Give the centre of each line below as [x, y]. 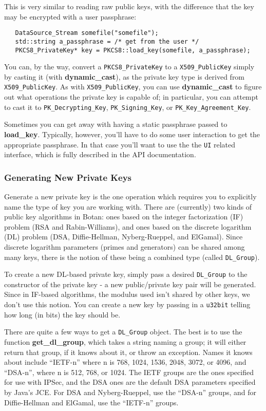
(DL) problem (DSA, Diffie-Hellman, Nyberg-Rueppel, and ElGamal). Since [123, 237]
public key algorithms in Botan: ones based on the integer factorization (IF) [124, 217]
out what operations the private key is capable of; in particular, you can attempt [131, 97]
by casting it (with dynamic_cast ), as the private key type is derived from [125, 76]
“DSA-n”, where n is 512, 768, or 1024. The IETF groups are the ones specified [129, 372]
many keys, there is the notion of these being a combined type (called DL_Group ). [132, 257]
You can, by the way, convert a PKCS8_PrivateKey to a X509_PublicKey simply [129, 67]
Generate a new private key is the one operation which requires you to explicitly [130, 196]
